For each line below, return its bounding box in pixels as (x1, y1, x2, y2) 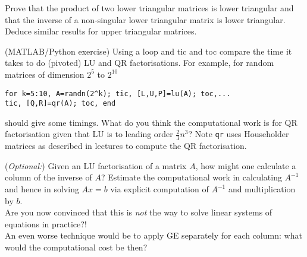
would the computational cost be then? (5, 241, 148, 253)
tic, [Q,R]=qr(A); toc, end (5, 99, 116, 108)
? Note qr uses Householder (188, 128, 289, 140)
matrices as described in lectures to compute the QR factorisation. (5, 139, 247, 152)
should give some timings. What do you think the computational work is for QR (5, 116, 297, 128)
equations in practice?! (5, 217, 87, 230)
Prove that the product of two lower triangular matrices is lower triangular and (5, 2, 294, 14)
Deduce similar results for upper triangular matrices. (5, 25, 197, 37)
